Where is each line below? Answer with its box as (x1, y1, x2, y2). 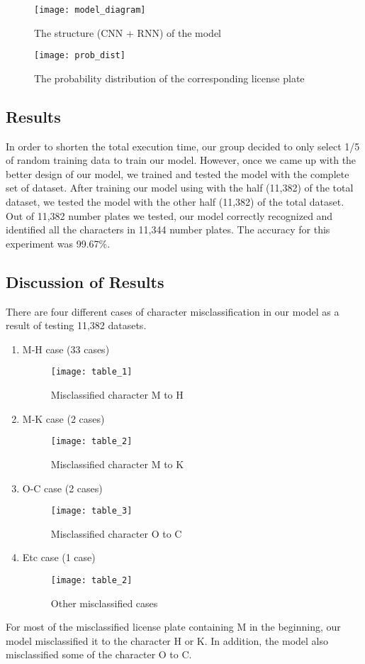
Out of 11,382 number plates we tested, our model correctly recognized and (6, 208, 333, 223)
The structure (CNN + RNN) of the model (34, 25, 221, 40)
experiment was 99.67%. (6, 236, 111, 250)
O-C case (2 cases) (22, 480, 103, 495)
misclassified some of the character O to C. (6, 647, 192, 662)
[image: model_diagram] (34, 5, 146, 15)
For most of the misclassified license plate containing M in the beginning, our (6, 619, 341, 634)
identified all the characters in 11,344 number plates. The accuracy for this (6, 222, 330, 237)
